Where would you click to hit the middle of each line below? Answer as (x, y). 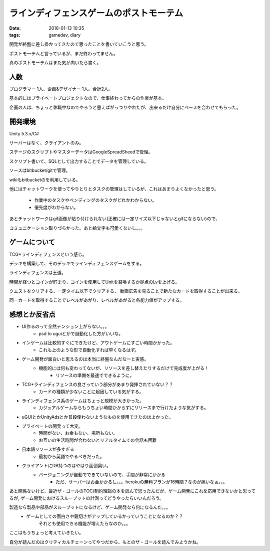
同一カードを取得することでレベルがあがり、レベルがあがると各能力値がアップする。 (97, 300)
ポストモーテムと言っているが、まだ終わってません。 (63, 53)
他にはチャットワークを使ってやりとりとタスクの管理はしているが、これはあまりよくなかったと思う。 (114, 189)
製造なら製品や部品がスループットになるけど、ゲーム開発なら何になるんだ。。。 (90, 507)
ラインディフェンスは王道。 (37, 273)
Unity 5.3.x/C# (24, 133)
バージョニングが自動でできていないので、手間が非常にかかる (102, 475)
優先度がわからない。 (56, 207)
